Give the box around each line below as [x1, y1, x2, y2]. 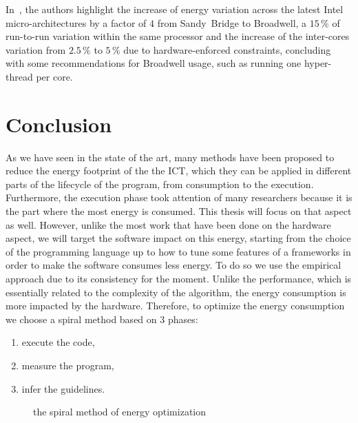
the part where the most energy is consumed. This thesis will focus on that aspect [6, 204, 352, 218]
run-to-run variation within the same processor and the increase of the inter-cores [6, 29, 350, 43]
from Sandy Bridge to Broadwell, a [157, 15, 307, 30]
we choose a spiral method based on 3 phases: [6, 311, 198, 326]
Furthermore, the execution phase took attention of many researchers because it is [6, 190, 352, 205]
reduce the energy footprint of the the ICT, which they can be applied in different [6, 163, 352, 178]
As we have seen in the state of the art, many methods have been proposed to [6, 149, 335, 164]
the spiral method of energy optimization [33, 404, 207, 419]
